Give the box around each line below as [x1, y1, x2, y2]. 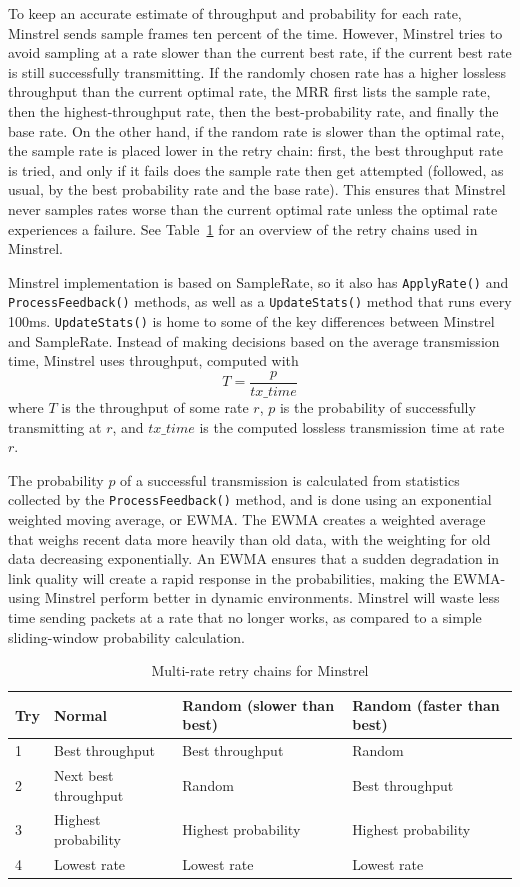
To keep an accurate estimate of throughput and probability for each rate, [8, 3, 462, 23]
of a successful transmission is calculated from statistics [120, 469, 460, 490]
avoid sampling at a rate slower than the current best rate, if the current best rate [8, 42, 512, 63]
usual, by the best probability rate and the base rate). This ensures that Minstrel [8, 179, 506, 200]
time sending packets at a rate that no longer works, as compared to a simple [8, 606, 482, 627]
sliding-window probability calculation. [8, 626, 246, 647]
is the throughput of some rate [61, 396, 249, 417]
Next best [54, 765, 114, 785]
